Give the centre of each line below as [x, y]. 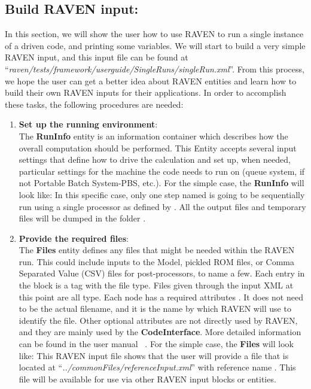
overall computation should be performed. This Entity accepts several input [158, 148]
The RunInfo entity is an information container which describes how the [153, 136]
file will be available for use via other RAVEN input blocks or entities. [147, 379]
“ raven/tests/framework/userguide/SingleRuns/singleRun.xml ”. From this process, [155, 69]
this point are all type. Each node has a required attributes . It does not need [161, 297]
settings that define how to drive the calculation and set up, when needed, [155, 159]
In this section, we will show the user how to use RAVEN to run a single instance [154, 34]
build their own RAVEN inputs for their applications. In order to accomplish [146, 92]
